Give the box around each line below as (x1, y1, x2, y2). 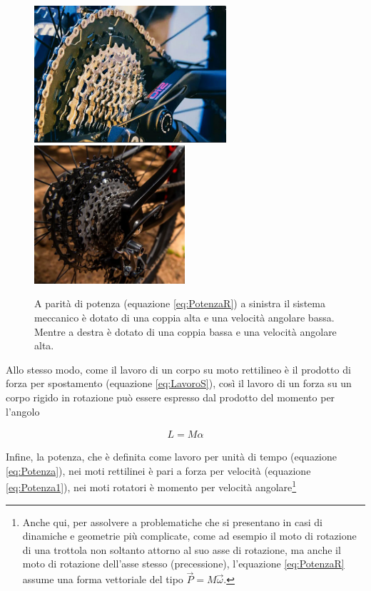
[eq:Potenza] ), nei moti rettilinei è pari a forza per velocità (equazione (6, 463, 311, 478)
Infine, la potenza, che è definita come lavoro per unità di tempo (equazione (6, 449, 337, 464)
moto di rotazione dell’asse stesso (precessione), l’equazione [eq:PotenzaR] (22, 556, 345, 571)
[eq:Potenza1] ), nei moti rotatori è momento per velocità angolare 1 (6, 478, 297, 495)
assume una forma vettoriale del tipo (22, 572, 183, 587)
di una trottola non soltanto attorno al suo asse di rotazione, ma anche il (22, 542, 341, 557)
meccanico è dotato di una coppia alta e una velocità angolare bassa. (34, 310, 335, 325)
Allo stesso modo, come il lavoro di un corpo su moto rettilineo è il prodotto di (6, 361, 351, 376)
